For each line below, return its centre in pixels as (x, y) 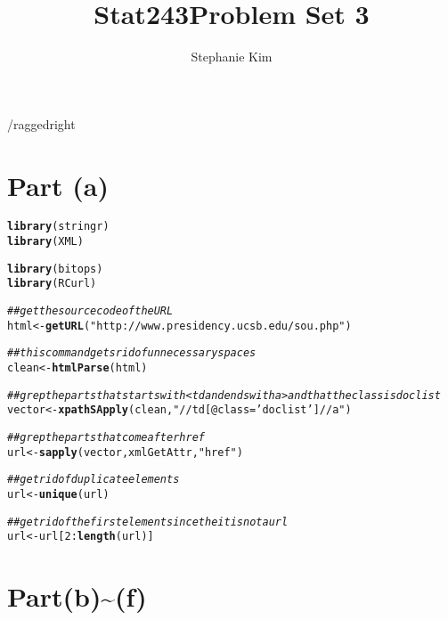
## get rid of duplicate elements (94, 480)
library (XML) (45, 242)
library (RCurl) (52, 284)
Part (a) (58, 185)
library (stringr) (58, 227)
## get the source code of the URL (90, 311)
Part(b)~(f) (77, 596)
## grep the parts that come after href (106, 437)
